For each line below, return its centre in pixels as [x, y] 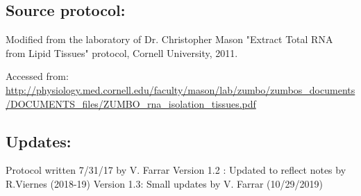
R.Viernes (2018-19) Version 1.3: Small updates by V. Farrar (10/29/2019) [165, 183]
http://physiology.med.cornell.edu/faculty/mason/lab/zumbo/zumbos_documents [180, 89]
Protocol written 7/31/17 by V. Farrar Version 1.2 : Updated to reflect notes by [176, 170]
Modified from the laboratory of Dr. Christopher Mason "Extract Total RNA [169, 39]
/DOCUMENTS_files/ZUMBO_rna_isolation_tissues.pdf [131, 103]
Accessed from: [37, 76]
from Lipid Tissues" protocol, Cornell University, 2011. [122, 52]
